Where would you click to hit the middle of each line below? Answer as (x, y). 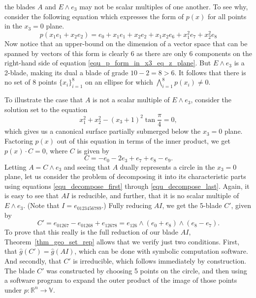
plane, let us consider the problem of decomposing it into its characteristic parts (125, 176)
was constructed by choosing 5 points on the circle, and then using (147, 270)
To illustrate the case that (44, 100)
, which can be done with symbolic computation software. (161, 251)
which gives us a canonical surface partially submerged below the (103, 131)
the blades (20, 6)
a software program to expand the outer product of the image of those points (121, 280)
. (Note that (41, 205)
